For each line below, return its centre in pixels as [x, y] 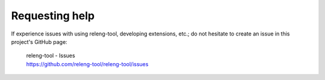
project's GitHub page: [39, 42]
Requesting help [53, 16]
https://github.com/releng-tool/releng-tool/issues [87, 64]
